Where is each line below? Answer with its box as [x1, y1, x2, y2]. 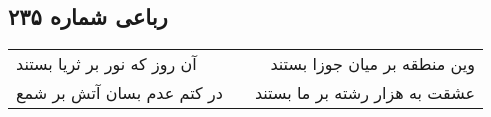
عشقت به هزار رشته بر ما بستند [254, 81, 475, 105]
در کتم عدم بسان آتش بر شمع [16, 81, 223, 105]
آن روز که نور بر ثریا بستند [16, 52, 197, 76]
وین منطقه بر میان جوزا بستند [270, 52, 475, 76]
